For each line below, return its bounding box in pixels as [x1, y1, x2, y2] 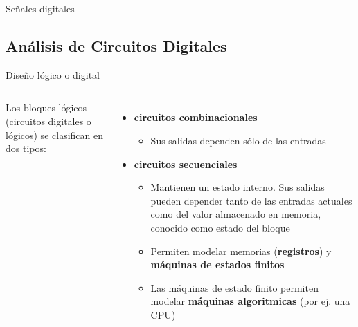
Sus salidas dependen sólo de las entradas [150, 133, 326, 147]
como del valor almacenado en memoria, [150, 207, 321, 221]
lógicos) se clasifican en [6, 127, 103, 142]
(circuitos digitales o [6, 113, 91, 128]
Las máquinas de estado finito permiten [150, 280, 319, 295]
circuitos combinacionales [134, 110, 258, 124]
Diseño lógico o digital [6, 67, 100, 82]
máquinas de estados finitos [150, 257, 285, 272]
